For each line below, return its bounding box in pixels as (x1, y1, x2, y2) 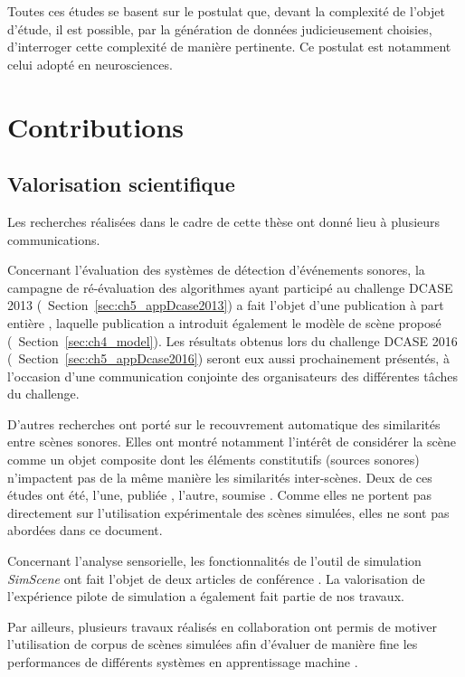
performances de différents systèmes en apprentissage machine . (7, 653, 358, 672)
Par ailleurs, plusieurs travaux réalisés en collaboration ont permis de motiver (7, 616, 438, 635)
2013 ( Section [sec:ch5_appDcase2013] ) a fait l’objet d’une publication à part (7, 296, 444, 315)
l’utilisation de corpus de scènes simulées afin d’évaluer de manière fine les (7, 635, 418, 653)
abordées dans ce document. (7, 521, 163, 540)
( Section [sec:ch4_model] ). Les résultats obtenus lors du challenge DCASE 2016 (7, 331, 458, 350)
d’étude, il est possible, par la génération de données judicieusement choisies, (7, 19, 432, 38)
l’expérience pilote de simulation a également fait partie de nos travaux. (7, 587, 404, 606)
